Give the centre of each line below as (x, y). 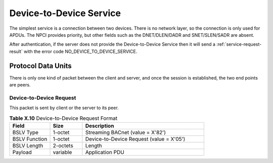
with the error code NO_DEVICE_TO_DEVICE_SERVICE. (80, 51)
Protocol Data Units (40, 66)
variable (62, 152)
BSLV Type (26, 132)
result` (16, 51)
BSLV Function (30, 139)
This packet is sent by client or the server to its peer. (64, 108)
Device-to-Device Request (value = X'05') (135, 139)
